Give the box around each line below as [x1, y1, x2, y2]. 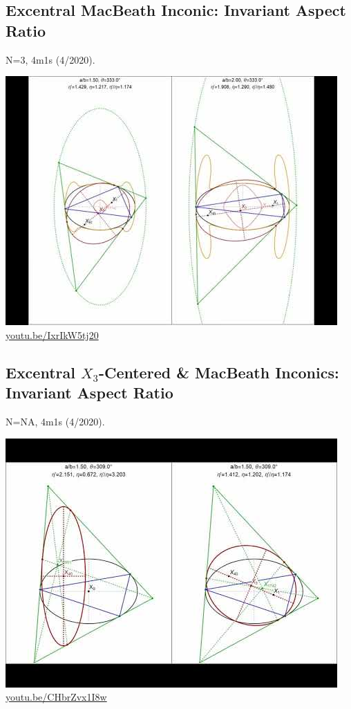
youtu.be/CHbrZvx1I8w [6, 690, 107, 704]
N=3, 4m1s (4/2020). [6, 52, 95, 66]
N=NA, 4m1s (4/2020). [6, 414, 105, 428]
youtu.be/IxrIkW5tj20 [6, 327, 99, 342]
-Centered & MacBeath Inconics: [98, 361, 339, 383]
